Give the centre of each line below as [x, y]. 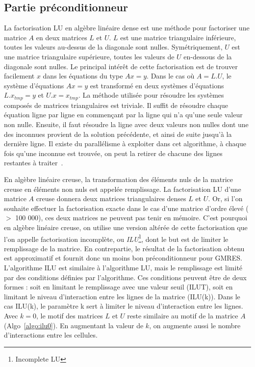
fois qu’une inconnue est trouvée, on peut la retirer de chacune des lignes [113, 153]
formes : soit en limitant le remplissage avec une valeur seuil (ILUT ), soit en [118, 287]
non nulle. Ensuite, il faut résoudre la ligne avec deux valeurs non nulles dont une [126, 124]
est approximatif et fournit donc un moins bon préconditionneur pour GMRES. [123, 258]
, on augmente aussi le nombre [195, 325]
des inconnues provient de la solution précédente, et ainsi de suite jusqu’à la [118, 134]
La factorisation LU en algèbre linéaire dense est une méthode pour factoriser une [127, 28]
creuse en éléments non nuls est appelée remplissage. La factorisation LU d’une [123, 189]
